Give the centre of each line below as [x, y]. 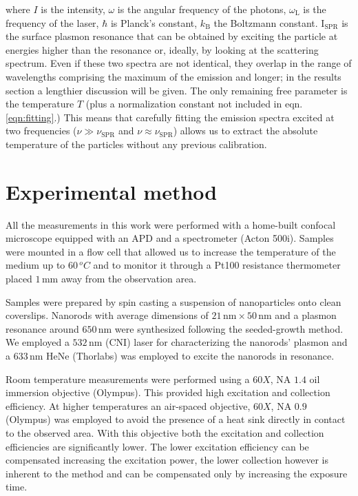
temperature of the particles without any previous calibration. [136, 144]
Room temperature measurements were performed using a [128, 379]
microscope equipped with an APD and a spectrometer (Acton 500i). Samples [170, 238]
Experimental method [112, 191]
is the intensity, [73, 9]
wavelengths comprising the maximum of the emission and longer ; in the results [173, 76]
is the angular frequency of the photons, [202, 9]
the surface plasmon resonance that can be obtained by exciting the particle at [172, 36]
